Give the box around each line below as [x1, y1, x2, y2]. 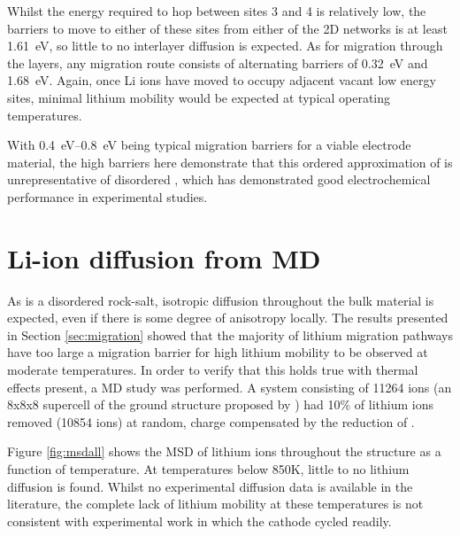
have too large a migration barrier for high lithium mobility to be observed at [7, 343, 428, 361]
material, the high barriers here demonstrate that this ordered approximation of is [7, 152, 453, 171]
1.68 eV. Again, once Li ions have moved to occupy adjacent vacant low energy [7, 71, 436, 89]
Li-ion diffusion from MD [7, 239, 321, 276]
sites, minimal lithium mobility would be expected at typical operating [7, 88, 391, 106]
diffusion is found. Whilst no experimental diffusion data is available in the [7, 477, 413, 495]
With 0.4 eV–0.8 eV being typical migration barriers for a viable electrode [7, 136, 411, 154]
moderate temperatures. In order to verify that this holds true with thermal [7, 361, 418, 379]
